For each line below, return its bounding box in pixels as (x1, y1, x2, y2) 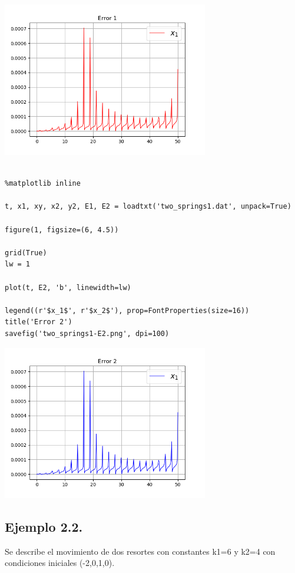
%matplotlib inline (5, 179, 81, 188)
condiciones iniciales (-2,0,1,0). (5, 556, 115, 569)
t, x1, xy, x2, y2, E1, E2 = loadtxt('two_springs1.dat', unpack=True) (5, 202, 291, 211)
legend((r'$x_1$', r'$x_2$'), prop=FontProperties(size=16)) (5, 306, 250, 315)
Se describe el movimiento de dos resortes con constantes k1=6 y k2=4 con (5, 545, 276, 557)
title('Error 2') (5, 318, 72, 327)
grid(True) (5, 248, 47, 257)
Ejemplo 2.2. (5, 517, 83, 535)
